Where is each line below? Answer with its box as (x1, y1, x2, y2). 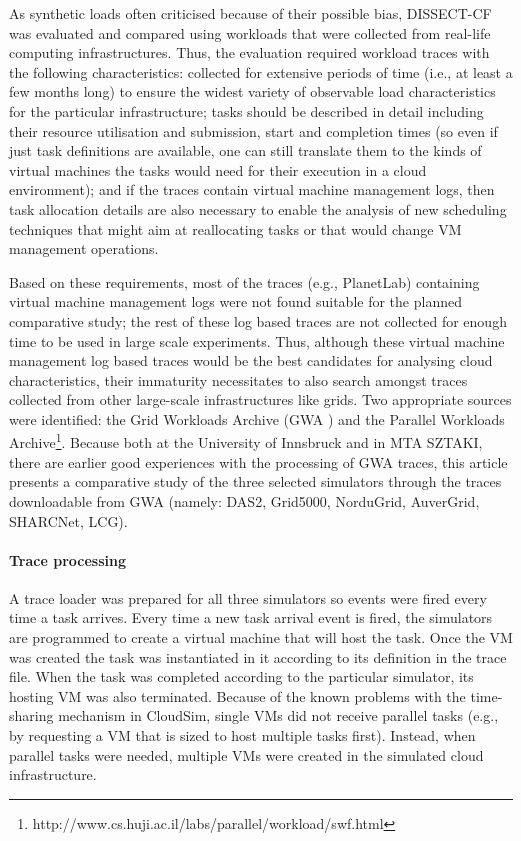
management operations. (9, 238, 159, 259)
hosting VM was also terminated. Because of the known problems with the (9, 685, 466, 706)
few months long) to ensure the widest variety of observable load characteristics (9, 81, 496, 102)
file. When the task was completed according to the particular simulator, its (9, 666, 474, 687)
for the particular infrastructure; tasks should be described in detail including (9, 100, 484, 121)
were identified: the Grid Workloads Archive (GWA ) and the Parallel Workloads (9, 408, 505, 429)
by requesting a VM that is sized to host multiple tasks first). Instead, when (9, 725, 476, 746)
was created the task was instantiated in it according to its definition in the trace (9, 646, 507, 667)
